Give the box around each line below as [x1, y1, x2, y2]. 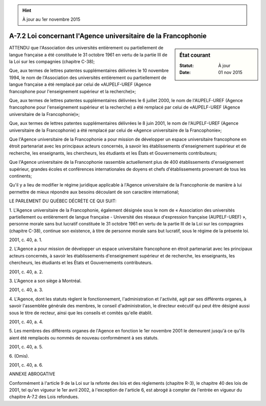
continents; [9, 173, 32, 179]
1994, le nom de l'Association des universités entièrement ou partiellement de [9, 74, 167, 80]
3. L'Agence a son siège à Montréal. [9, 278, 82, 284]
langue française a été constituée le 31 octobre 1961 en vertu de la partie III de [9, 52, 167, 58]
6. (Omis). [9, 353, 30, 359]
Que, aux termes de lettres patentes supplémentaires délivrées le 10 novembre [9, 68, 169, 74]
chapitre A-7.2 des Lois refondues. [9, 394, 79, 400]
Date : [179, 69, 191, 75]
